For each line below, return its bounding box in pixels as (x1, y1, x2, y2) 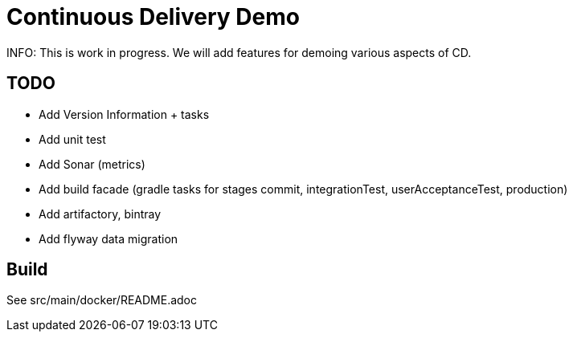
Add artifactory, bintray (39, 206, 162, 221)
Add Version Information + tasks (39, 107, 210, 121)
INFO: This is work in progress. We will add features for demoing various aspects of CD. (6, 45, 472, 59)
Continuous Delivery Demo (6, 3, 300, 31)
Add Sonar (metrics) (39, 157, 145, 171)
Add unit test (39, 132, 106, 146)
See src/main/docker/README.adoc (6, 293, 197, 307)
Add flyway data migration (39, 231, 178, 246)
